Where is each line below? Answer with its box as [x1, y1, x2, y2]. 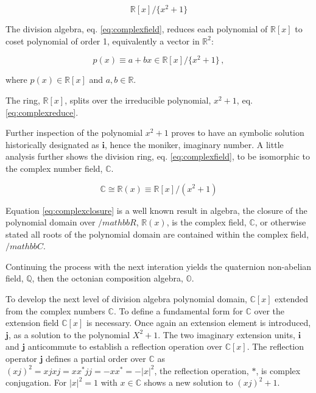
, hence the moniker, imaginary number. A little [105, 138, 284, 150]
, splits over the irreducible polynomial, [65, 93, 211, 106]
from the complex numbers [5, 304, 105, 317]
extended [275, 292, 308, 305]
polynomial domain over [5, 216, 96, 228]
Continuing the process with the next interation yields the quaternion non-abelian [5, 260, 312, 272]
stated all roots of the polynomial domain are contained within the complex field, [5, 227, 309, 240]
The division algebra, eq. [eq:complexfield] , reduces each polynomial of [5, 23, 268, 35]
